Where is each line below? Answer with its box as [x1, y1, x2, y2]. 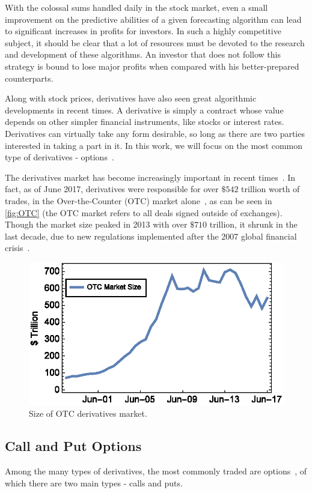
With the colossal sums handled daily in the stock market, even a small [5, 1, 268, 13]
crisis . [5, 241, 30, 254]
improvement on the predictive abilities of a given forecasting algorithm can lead [5, 13, 302, 25]
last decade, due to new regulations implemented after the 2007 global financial [5, 229, 297, 242]
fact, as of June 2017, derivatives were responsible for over [5, 183, 219, 195]
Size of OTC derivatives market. [29, 407, 147, 420]
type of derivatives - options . [5, 151, 114, 163]
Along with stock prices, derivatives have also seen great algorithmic [5, 92, 257, 104]
